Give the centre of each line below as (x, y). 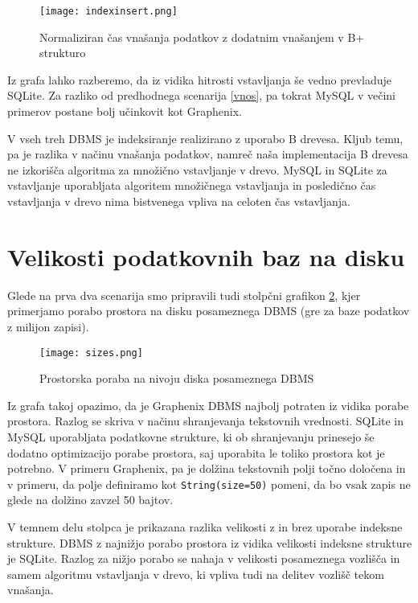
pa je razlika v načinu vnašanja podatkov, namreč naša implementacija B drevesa (208, 154)
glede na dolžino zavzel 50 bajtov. (90, 500)
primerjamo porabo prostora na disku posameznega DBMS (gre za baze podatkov (209, 311)
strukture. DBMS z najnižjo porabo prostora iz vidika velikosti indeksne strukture (210, 542)
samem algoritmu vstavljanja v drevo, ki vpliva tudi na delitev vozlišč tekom (196, 574)
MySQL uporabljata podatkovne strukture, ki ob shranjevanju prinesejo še (191, 436)
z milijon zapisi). (48, 326)
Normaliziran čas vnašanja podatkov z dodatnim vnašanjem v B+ (202, 37)
